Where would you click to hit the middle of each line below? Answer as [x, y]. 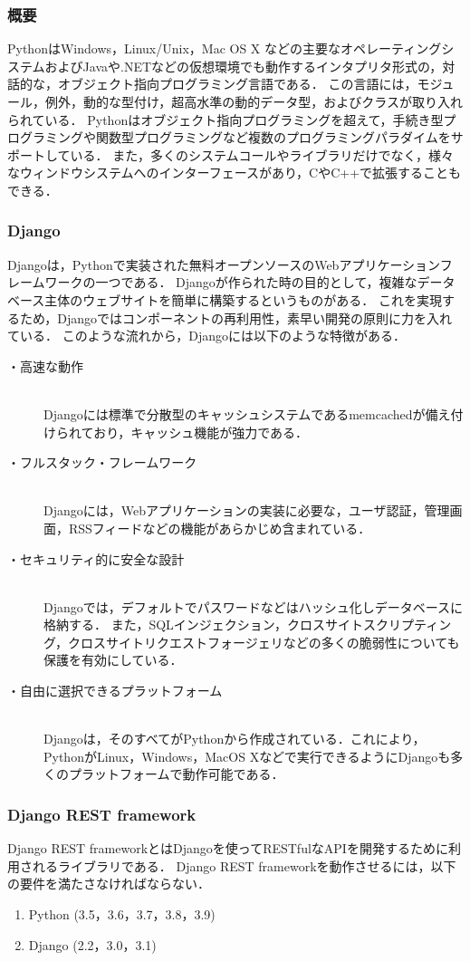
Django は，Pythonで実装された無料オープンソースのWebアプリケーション [224, 264]
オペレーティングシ [398, 48]
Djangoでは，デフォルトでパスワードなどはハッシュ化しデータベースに [254, 606]
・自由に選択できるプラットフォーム [115, 691]
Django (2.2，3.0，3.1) [92, 944]
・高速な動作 [45, 365]
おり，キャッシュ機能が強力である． [201, 432]
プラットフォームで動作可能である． [176, 774]
